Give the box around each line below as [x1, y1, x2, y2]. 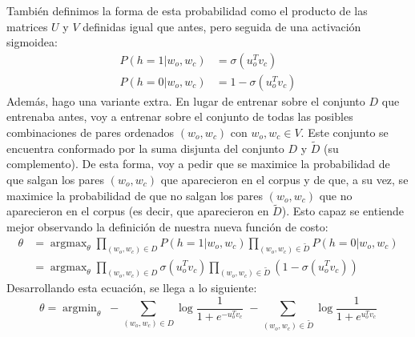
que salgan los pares [6, 171, 104, 188]
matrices [6, 18, 48, 34]
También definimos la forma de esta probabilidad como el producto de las [6, 2, 368, 18]
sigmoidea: [6, 34, 58, 50]
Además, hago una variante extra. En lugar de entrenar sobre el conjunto [6, 92, 365, 109]
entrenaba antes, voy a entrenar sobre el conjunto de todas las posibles [6, 108, 353, 125]
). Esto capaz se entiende [281, 203, 405, 219]
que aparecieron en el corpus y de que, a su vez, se [160, 171, 409, 188]
